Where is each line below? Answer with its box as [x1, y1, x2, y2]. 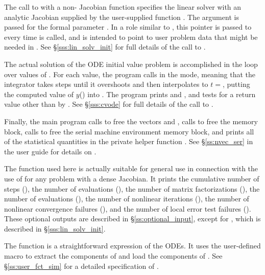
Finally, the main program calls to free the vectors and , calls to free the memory [4, 116, 258, 126]
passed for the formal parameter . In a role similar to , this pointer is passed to [4, 21, 252, 32]
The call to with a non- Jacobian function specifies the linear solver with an [4, 2, 242, 12]
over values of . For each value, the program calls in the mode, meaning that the [4, 68, 256, 79]
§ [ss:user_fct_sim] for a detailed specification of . [4, 260, 159, 271]
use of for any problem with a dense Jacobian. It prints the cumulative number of [4, 173, 259, 184]
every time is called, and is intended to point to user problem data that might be [4, 31, 258, 42]
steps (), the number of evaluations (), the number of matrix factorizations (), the [4, 183, 260, 194]
